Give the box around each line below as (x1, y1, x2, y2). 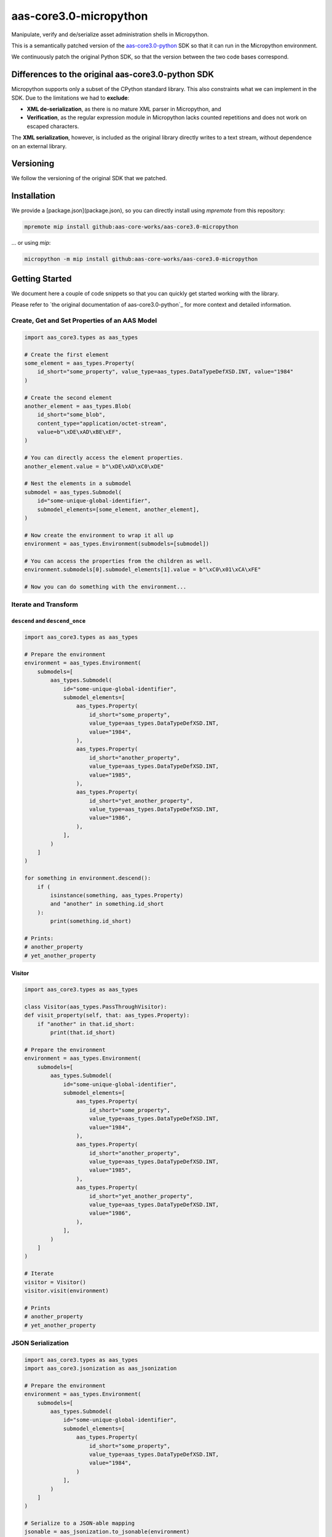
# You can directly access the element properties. (24, 454, 184, 461)
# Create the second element (24, 394, 113, 401)
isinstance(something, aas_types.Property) (50, 891, 184, 899)
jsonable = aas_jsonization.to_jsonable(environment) (24, 1528, 190, 1535)
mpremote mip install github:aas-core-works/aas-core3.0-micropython (24, 223, 239, 231)
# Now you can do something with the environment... (24, 583, 187, 590)
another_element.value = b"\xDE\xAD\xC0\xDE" (24, 463, 164, 470)
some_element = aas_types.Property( (24, 360, 135, 366)
